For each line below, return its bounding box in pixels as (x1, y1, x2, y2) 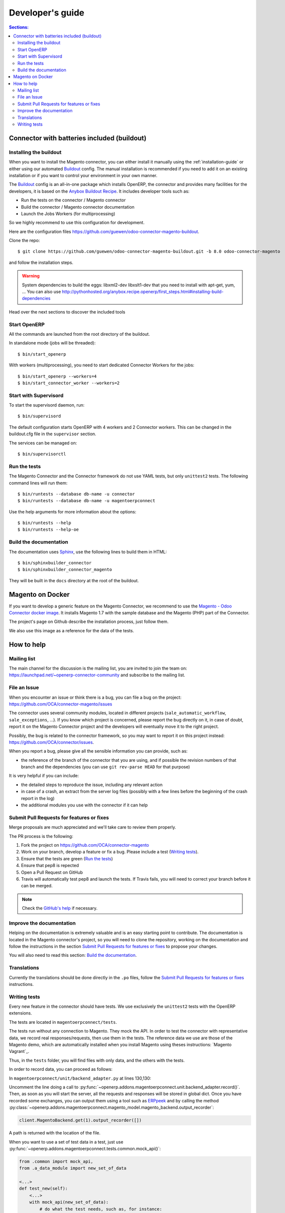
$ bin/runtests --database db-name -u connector (17, 491, 135, 497)
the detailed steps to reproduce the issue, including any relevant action (21, 782, 163, 787)
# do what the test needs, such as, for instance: (39, 1206, 162, 1212)
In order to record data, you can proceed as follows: (9, 1066, 113, 1072)
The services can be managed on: (9, 440, 77, 446)
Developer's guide (9, 7, 85, 18)
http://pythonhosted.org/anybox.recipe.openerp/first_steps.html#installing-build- (62, 289, 224, 295)
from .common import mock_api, (19, 1159, 94, 1164)
